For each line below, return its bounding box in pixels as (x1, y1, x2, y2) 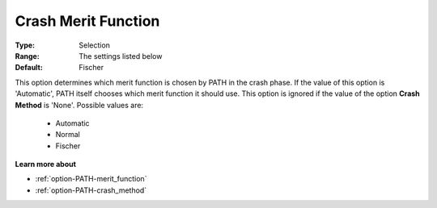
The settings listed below (78, 51, 163, 60)
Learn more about (15, 160, 77, 169)
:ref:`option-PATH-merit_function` (35, 174, 147, 184)
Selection (78, 40, 111, 50)
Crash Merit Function (15, 12, 160, 30)
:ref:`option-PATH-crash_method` (35, 185, 147, 195)
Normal (55, 130, 80, 139)
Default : (15, 63, 44, 73)
